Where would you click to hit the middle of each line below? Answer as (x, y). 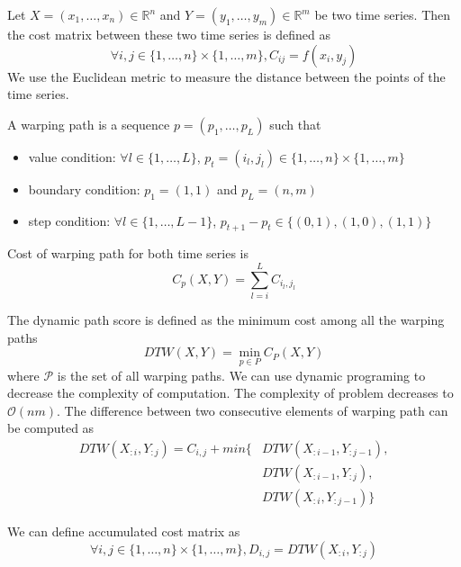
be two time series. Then (383, 14)
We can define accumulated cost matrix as (124, 531)
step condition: (69, 220)
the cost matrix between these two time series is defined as (169, 34)
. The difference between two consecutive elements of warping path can (252, 410)
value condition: (72, 156)
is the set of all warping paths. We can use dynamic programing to (241, 375)
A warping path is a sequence (89, 124)
